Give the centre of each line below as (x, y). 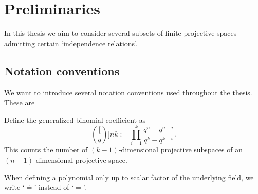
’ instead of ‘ (54, 187)
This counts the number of (46, 150)
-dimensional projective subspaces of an (180, 150)
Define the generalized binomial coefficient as (75, 119)
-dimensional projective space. (80, 160)
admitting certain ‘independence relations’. (71, 43)
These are (20, 102)
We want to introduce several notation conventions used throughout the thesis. (128, 92)
